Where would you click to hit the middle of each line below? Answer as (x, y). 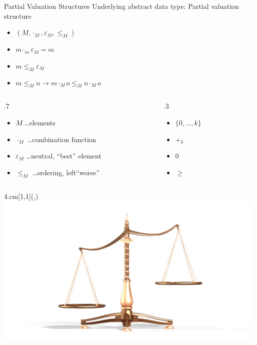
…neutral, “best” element (64, 156)
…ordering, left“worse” (66, 172)
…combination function (62, 139)
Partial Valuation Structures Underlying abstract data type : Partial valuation (122, 6)
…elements (40, 122)
